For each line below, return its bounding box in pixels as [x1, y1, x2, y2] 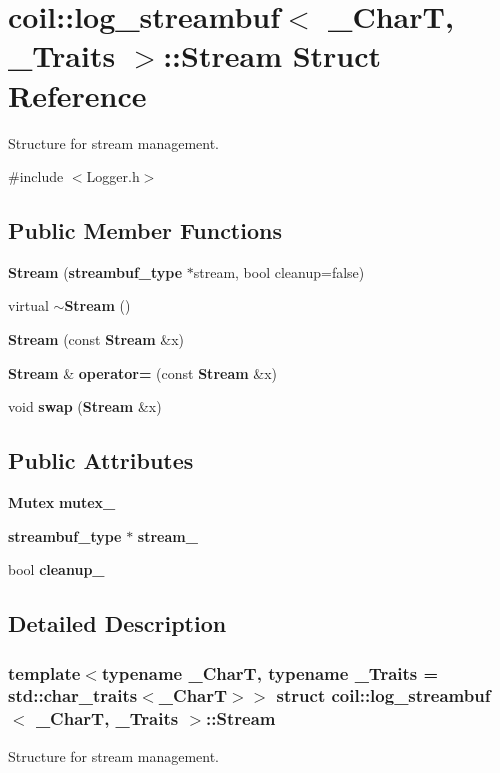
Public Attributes [8, 445, 194, 476]
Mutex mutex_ [8, 492, 116, 513]
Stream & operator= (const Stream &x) [8, 362, 278, 383]
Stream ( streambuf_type [8, 261, 183, 282]
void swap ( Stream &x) [8, 396, 162, 417]
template [8, 660, 81, 685]
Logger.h [86, 166, 140, 187]
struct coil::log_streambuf [276, 683, 491, 708]
